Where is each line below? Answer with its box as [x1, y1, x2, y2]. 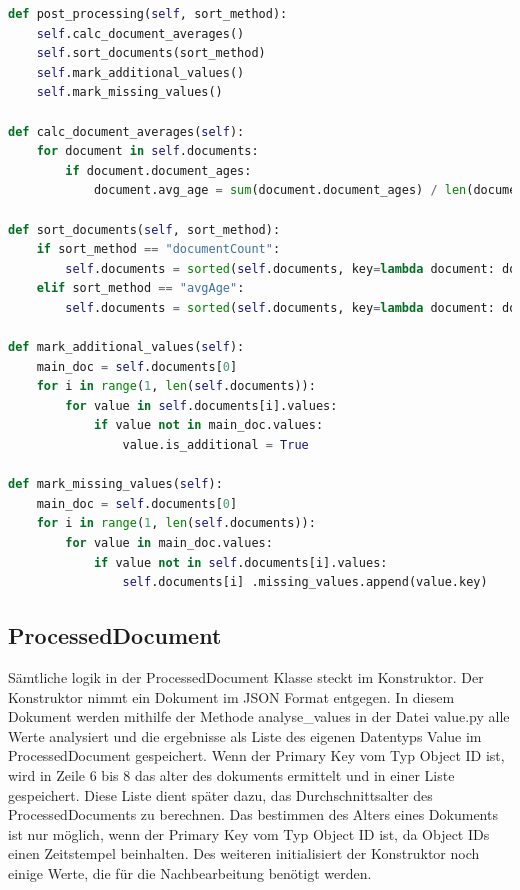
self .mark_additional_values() [36, 65, 245, 80]
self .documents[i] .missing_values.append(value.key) [122, 575, 488, 590]
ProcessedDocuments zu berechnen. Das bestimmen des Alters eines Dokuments [8, 804, 498, 825]
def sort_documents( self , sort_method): [8, 222, 281, 237]
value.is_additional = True [122, 438, 309, 453]
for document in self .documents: [36, 144, 259, 159]
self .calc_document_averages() [36, 26, 245, 41]
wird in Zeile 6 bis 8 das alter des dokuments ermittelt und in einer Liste [8, 764, 455, 785]
